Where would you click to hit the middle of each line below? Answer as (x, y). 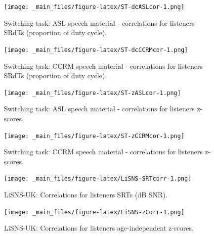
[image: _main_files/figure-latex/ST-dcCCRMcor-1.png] (96, 50)
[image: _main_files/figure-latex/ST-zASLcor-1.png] (92, 93)
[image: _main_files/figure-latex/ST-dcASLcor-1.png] (94, 7)
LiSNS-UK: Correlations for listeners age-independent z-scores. (99, 228)
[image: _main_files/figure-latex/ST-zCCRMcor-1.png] (94, 136)
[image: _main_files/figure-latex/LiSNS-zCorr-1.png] (94, 212)
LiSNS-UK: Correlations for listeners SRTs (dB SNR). (86, 195)
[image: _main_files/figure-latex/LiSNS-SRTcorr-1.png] (98, 179)
